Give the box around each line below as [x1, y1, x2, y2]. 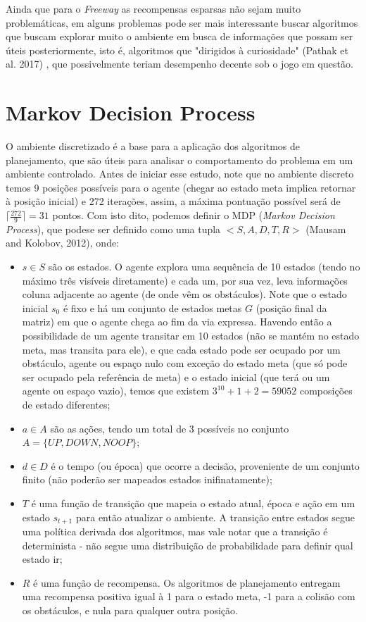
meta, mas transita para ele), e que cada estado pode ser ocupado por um [22, 342, 341, 356]
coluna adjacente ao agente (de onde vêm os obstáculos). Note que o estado [22, 287, 347, 301]
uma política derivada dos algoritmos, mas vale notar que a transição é [22, 524, 328, 539]
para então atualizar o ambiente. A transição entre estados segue [75, 509, 355, 524]
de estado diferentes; [22, 397, 111, 412]
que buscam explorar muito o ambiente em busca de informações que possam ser [6, 29, 353, 44]
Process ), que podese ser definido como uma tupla [6, 221, 221, 236]
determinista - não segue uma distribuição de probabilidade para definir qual [22, 537, 353, 552]
